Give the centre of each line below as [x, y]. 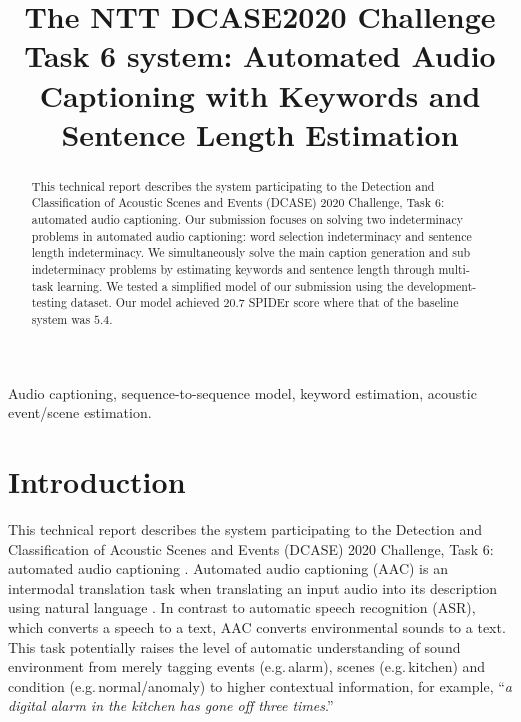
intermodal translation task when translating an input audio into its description [253, 587]
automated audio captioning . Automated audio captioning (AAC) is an [228, 568]
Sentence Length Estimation [260, 133]
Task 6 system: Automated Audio [260, 55]
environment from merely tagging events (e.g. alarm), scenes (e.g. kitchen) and [247, 666]
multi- [454, 269]
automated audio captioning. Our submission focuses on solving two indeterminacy [247, 219]
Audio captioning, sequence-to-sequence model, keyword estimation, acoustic [242, 392]
